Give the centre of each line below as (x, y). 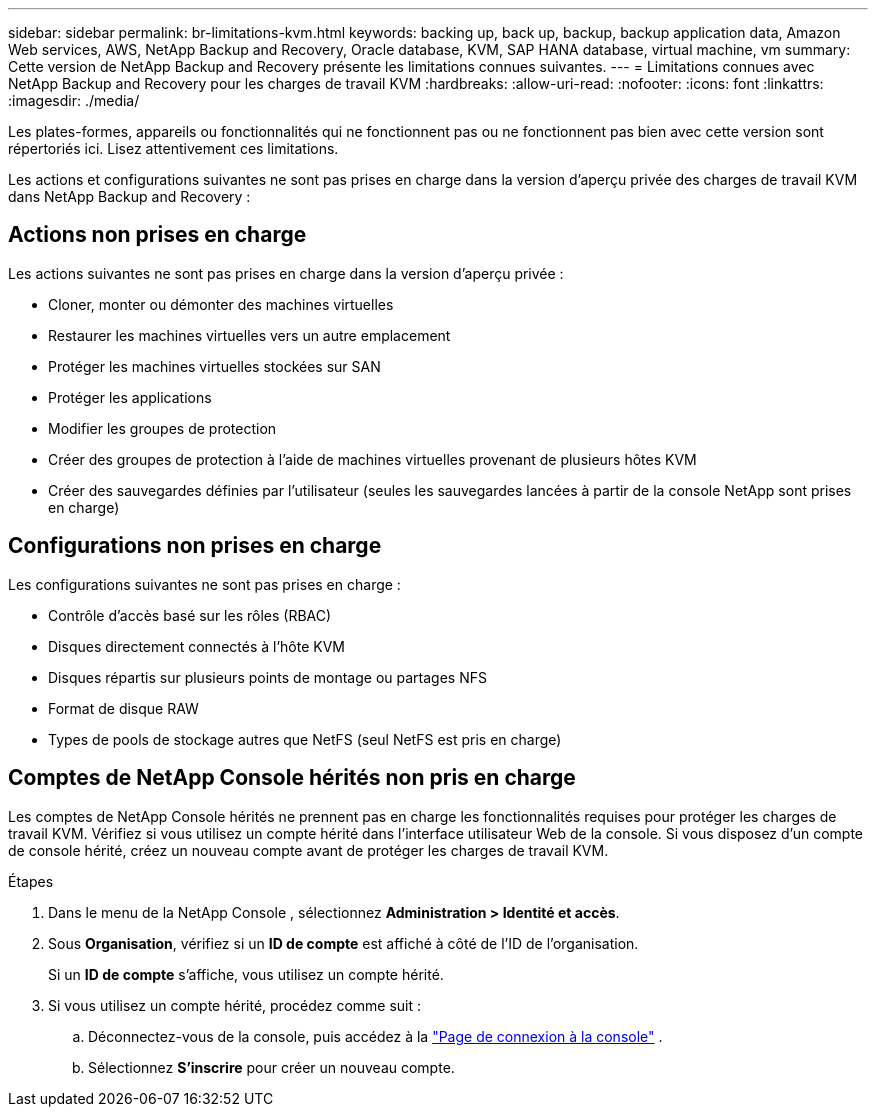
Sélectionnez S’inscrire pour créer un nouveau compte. (271, 1067)
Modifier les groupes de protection (162, 428)
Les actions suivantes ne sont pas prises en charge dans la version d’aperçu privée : (286, 273)
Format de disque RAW (123, 708)
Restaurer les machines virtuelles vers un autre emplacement (249, 335)
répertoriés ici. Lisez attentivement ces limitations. (173, 148)
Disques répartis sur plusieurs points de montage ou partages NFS (267, 677)
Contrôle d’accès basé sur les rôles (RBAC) (190, 615)
